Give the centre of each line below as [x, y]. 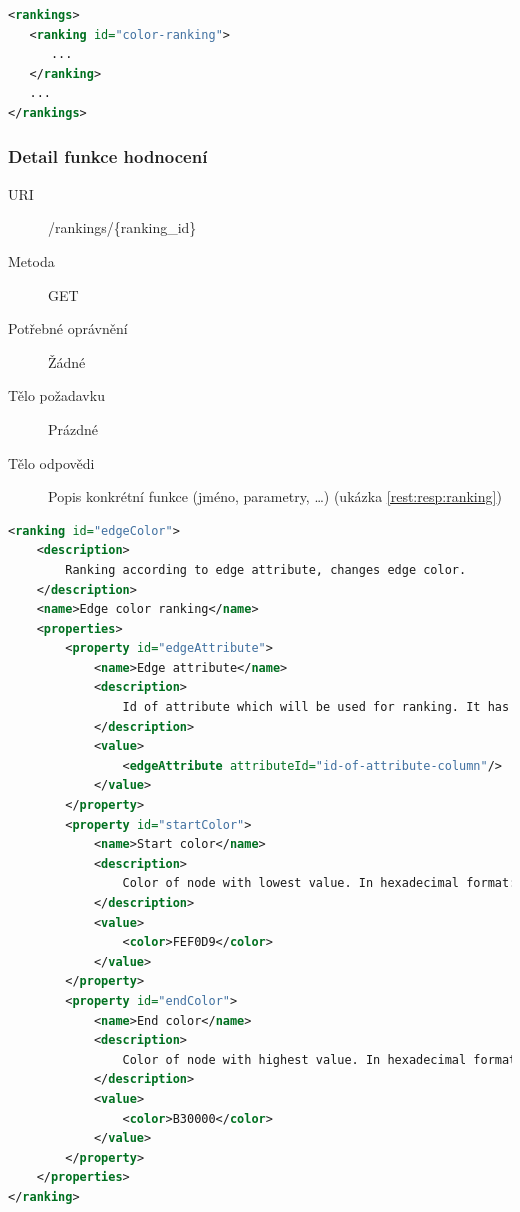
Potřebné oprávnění [68, 328]
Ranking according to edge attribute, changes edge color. [266, 569]
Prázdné [73, 428]
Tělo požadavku [56, 395]
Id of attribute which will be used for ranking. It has [316, 707]
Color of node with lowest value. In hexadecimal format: [319, 883]
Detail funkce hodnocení [108, 156]
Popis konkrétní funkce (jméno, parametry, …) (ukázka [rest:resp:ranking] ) [275, 496]
